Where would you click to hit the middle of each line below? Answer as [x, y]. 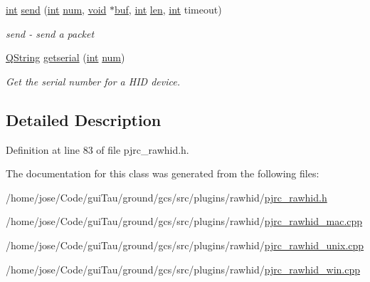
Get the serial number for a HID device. [93, 81]
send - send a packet [50, 33]
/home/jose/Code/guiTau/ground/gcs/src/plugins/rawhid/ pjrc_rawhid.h [166, 197]
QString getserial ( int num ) [65, 57]
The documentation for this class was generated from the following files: [163, 173]
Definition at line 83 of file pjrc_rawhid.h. [97, 149]
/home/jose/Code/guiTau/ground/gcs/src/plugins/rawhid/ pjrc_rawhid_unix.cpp [185, 245]
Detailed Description [84, 119]
